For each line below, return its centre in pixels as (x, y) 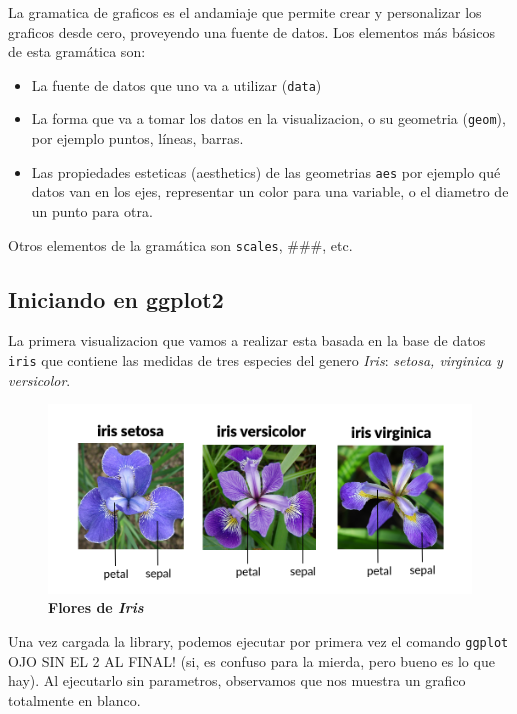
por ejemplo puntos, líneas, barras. (137, 138)
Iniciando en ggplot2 (116, 298)
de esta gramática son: (77, 51)
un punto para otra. (92, 210)
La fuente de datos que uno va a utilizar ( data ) (176, 84)
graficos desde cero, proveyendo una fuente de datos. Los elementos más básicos (251, 31)
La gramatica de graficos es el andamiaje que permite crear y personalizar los (245, 12)
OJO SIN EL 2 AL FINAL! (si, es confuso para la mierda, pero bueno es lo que (251, 660)
